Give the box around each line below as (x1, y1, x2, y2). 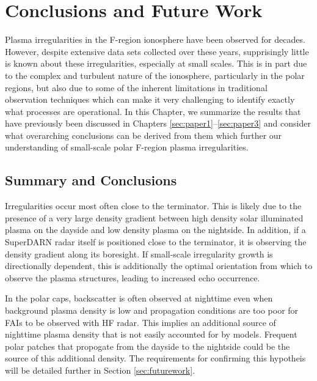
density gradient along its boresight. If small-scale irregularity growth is (5, 247, 273, 260)
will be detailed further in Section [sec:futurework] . (5, 363, 195, 376)
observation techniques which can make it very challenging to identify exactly (5, 93, 295, 106)
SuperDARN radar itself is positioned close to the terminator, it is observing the (5, 235, 307, 248)
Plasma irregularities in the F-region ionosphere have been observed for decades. (5, 33, 305, 46)
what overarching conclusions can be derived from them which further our (5, 128, 282, 141)
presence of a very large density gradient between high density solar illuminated (5, 211, 304, 224)
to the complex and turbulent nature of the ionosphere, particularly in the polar (5, 68, 305, 81)
